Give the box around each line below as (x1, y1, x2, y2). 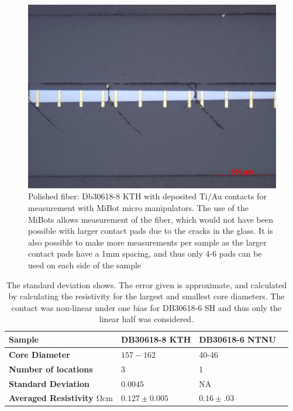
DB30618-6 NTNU (199, 333, 276, 345)
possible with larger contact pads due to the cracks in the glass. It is (28, 225, 273, 237)
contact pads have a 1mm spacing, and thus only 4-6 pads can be (28, 247, 262, 260)
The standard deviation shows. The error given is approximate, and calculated (6, 278, 287, 291)
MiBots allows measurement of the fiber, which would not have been (28, 213, 273, 225)
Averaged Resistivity (9, 392, 94, 404)
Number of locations (9, 362, 93, 375)
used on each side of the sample (28, 259, 142, 271)
